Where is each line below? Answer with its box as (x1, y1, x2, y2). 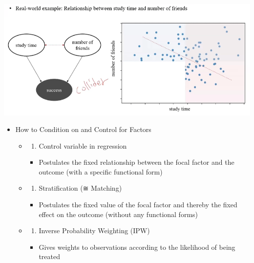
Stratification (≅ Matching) (39, 183, 122, 193)
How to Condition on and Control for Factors (15, 124, 151, 134)
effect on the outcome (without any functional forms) (39, 209, 198, 219)
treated (39, 251, 60, 262)
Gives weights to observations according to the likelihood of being (39, 241, 235, 252)
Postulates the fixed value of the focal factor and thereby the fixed (39, 199, 237, 209)
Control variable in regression (39, 140, 127, 151)
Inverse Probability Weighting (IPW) (39, 225, 150, 236)
